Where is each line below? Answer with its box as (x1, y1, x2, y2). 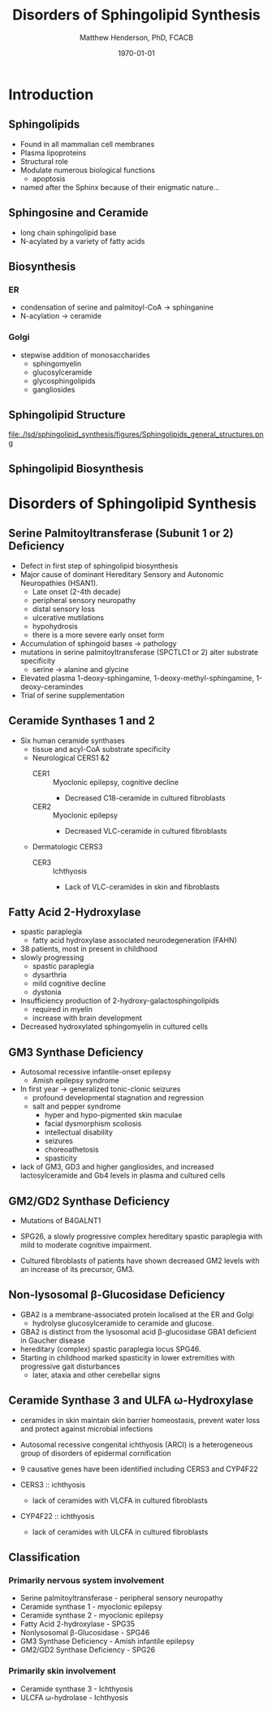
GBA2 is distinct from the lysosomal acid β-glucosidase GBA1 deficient (19, 1326, 257, 1336)
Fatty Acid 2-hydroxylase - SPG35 (19, 1619, 136, 1629)
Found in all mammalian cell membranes (19, 139, 155, 149)
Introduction (8, 85, 94, 103)
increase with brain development (32, 1013, 142, 1023)
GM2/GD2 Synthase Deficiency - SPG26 (19, 1645, 156, 1655)
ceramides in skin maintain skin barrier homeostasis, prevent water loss (19, 1415, 261, 1425)
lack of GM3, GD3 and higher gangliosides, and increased (19, 1162, 214, 1172)
